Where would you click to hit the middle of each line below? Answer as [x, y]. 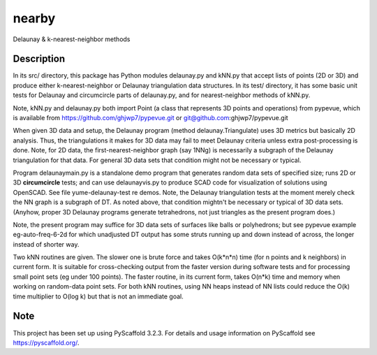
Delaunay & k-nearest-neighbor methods [72, 39]
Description [39, 59]
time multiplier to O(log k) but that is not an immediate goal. [98, 296]
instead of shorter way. [46, 244]
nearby [34, 18]
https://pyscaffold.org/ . [46, 342]
